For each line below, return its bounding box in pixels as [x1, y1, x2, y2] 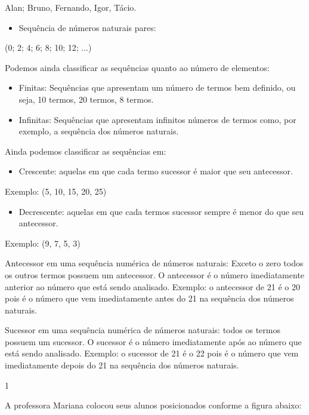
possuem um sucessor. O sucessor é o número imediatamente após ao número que [5, 335, 302, 348]
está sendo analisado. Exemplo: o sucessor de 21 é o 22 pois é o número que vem [5, 347, 299, 359]
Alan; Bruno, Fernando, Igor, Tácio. [5, 1, 137, 13]
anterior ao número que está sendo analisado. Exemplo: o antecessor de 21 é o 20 [5, 280, 300, 293]
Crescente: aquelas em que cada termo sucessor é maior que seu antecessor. [18, 165, 293, 177]
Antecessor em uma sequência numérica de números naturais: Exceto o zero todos [5, 257, 304, 269]
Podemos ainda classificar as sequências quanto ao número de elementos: [5, 61, 270, 73]
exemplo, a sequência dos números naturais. [18, 125, 179, 137]
